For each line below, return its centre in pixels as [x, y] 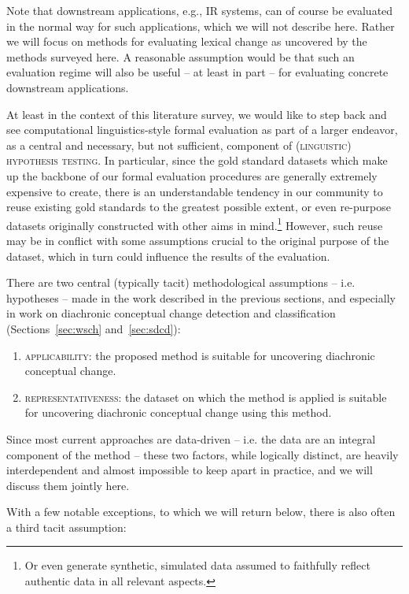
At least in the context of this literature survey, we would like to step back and [197, 114]
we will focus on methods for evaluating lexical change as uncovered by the [187, 41]
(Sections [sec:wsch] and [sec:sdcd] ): [94, 328]
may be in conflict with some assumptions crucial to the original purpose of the [198, 240]
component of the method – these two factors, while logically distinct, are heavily [203, 454]
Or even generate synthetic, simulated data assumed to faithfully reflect [197, 565]
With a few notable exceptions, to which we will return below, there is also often [201, 512]
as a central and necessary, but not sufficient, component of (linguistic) [179, 145]
